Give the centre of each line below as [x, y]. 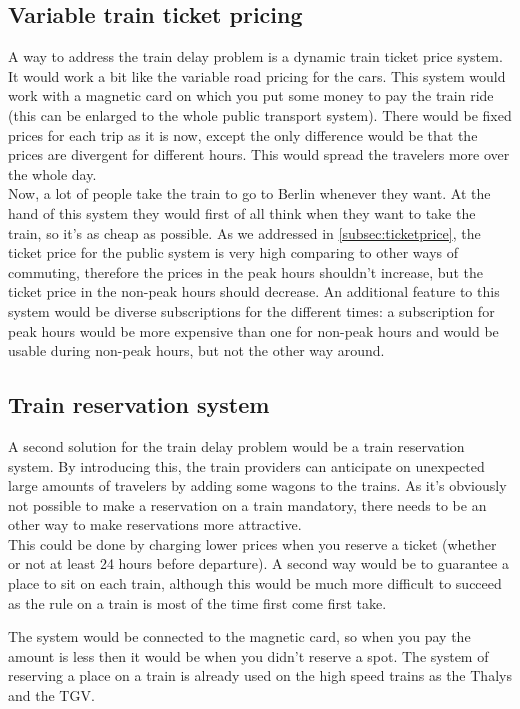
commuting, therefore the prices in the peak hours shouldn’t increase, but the [245, 271]
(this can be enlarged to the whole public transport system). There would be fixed [260, 114]
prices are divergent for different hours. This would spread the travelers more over [259, 154]
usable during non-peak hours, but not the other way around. [196, 350]
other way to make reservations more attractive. [155, 524]
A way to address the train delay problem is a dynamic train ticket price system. [255, 56]
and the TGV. [51, 695]
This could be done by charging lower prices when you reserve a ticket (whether [252, 543]
